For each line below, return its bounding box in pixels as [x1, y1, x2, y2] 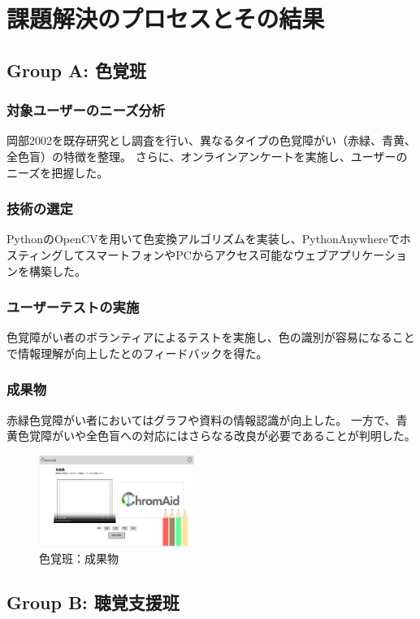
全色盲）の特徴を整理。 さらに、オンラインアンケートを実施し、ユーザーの [6, 147, 408, 164]
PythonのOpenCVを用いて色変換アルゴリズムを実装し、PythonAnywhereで [6, 230, 400, 247]
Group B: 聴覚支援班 [6, 589, 180, 614]
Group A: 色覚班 [6, 57, 146, 82]
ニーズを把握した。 [6, 163, 109, 181]
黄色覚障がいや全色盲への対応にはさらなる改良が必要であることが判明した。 [6, 427, 416, 444]
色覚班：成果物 [39, 549, 119, 566]
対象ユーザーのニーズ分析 [6, 100, 166, 120]
